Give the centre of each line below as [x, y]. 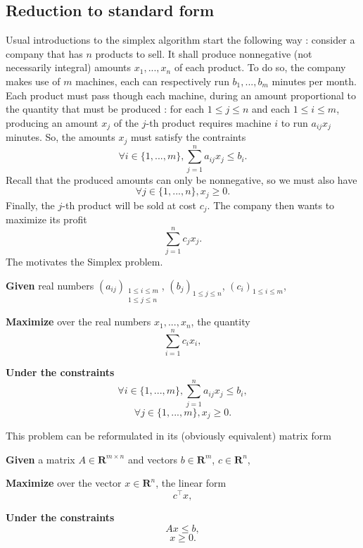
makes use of [33, 81]
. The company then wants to [271, 205]
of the [126, 122]
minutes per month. [314, 81]
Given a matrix [40, 459]
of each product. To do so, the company [260, 67]
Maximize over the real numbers [78, 322]
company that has [44, 53]
